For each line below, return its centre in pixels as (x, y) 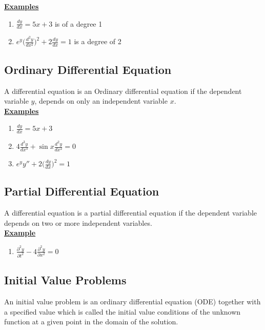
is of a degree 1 (78, 23)
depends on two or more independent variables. (78, 222)
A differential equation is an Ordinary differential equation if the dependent (123, 91)
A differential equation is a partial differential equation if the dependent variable (130, 213)
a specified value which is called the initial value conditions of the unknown (123, 311)
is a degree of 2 (98, 41)
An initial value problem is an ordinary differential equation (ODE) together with (132, 302)
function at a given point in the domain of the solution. (91, 322)
